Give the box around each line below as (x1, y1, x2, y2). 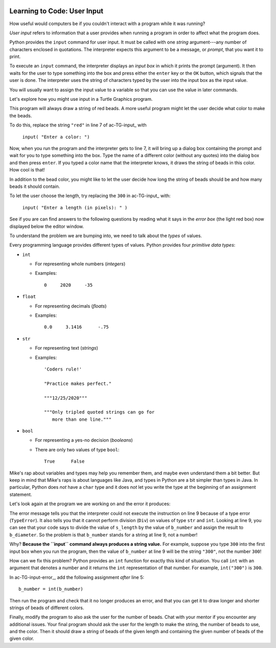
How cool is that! (9, 167, 45, 173)
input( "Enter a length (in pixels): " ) (22, 205, 128, 210)
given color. (9, 635, 34, 642)
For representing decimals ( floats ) (35, 303, 107, 309)
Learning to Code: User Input (9, 7, 104, 15)
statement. (9, 491, 32, 498)
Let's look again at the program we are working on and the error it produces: (9, 501, 171, 507)
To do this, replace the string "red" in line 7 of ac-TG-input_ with (9, 122, 147, 128)
